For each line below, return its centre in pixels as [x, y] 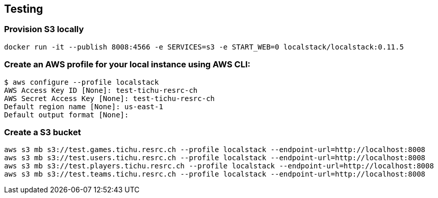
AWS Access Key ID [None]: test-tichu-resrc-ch [101, 90]
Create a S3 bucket [43, 132]
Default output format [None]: [67, 115]
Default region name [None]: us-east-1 [84, 106]
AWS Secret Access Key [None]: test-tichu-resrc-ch [110, 98]
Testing [24, 9]
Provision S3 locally [44, 29]
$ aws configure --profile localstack [82, 82]
